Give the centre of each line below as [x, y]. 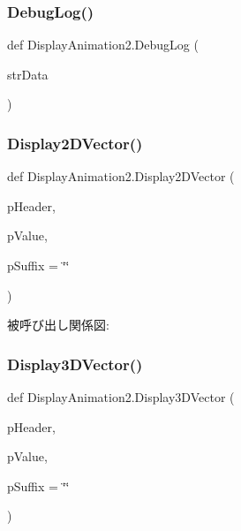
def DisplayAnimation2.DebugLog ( [103, 45]
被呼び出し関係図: [58, 325]
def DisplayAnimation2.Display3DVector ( [121, 397]
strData [28, 74]
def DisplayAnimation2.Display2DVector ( [121, 176]
